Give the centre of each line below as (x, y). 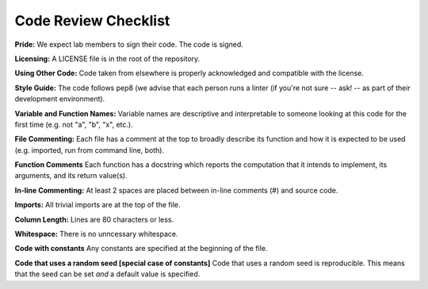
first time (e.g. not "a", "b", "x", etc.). (74, 124)
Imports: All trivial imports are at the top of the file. (97, 205)
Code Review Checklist (92, 21)
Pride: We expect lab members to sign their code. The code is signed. (129, 44)
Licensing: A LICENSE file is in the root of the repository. (107, 59)
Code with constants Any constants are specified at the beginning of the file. (141, 249)
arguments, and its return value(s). (71, 176)
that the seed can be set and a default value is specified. (107, 274)
